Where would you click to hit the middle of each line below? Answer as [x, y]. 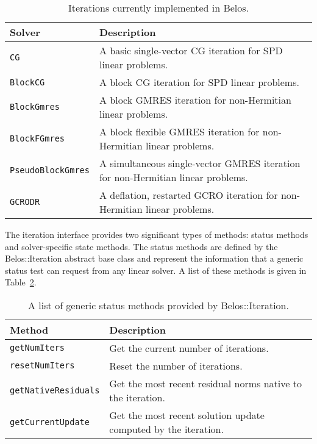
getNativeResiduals [55, 390]
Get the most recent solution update [187, 415]
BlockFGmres [37, 138]
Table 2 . [21, 282]
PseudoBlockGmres [50, 170]
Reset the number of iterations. [176, 365]
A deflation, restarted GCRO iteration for [188, 195]
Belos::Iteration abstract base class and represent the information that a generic [154, 258]
